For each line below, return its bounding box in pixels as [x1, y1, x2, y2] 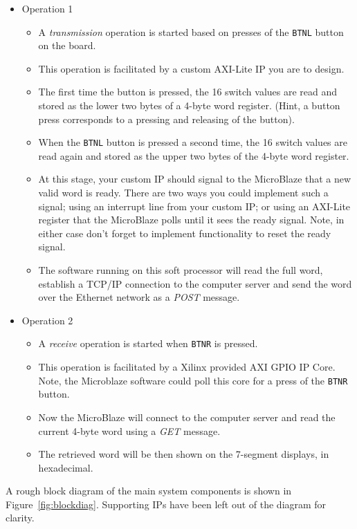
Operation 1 [21, 1, 73, 15]
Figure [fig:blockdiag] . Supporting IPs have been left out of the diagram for [6, 496, 327, 511]
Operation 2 [21, 313, 73, 327]
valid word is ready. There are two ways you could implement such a [38, 185, 329, 200]
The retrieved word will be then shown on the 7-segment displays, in [38, 447, 329, 461]
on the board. [38, 38, 96, 53]
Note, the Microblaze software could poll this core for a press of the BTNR [38, 373, 348, 387]
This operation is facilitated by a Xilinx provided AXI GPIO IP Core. [38, 360, 336, 374]
